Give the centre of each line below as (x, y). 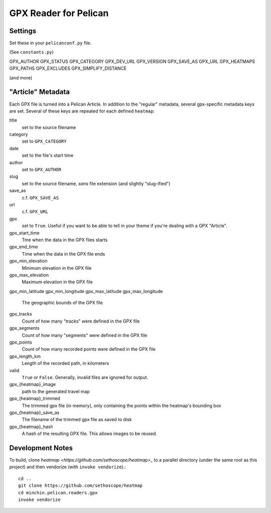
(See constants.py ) (31, 52)
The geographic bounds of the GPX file (62, 303)
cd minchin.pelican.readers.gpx (58, 493)
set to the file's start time (48, 155)
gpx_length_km (25, 356)
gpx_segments (24, 328)
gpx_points (21, 342)
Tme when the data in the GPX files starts (65, 240)
